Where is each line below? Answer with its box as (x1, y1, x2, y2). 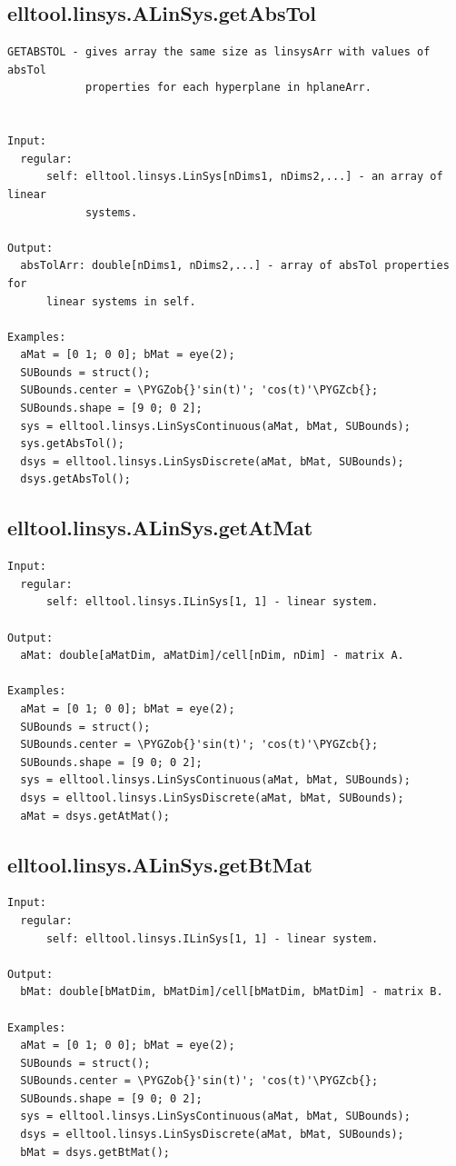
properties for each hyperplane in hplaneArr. (84, 81, 372, 95)
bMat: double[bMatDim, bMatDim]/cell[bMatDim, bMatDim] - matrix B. (20, 985, 443, 999)
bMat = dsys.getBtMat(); (20, 1145, 170, 1159)
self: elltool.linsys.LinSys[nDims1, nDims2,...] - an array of (45, 170, 443, 184)
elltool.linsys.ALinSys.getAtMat (7, 513, 313, 542)
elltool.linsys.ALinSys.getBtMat (7, 850, 312, 878)
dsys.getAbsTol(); (20, 473, 132, 486)
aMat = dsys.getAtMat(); (20, 809, 170, 822)
